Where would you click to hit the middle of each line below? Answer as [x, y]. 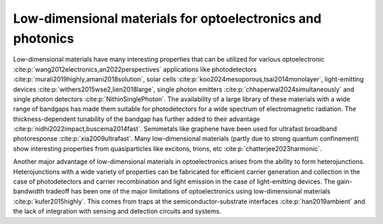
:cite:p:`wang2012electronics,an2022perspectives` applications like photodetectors [135, 69]
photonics [44, 38]
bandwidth [29, 191]
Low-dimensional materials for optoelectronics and [167, 18]
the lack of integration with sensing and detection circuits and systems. [117, 211]
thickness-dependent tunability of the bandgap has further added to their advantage [137, 119]
